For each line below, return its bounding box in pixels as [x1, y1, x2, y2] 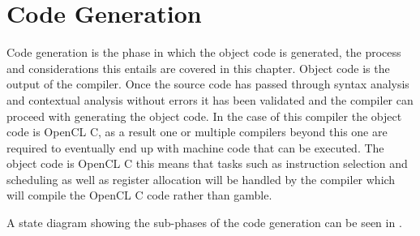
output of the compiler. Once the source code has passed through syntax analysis [6, 75, 409, 92]
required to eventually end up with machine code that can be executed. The [6, 139, 384, 156]
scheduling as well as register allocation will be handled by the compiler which [6, 170, 396, 187]
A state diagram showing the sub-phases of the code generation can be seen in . [6, 214, 402, 231]
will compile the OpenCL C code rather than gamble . [6, 187, 272, 204]
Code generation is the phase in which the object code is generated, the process [6, 44, 401, 61]
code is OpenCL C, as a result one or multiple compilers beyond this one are [6, 123, 388, 140]
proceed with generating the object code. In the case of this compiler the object [6, 107, 402, 124]
